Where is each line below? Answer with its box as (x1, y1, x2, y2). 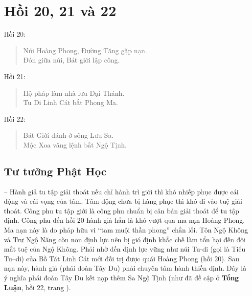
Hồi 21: (4, 71, 25, 81)
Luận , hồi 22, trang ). (4, 282, 71, 292)
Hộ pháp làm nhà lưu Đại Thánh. (23, 87, 125, 98)
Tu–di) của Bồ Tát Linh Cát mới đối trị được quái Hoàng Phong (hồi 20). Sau (4, 253, 239, 263)
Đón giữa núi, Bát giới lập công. (23, 55, 120, 65)
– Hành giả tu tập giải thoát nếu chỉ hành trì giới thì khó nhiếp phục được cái (4, 186, 239, 196)
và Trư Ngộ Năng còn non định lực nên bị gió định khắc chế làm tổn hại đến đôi (4, 234, 246, 244)
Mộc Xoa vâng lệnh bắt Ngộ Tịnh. (23, 139, 127, 149)
